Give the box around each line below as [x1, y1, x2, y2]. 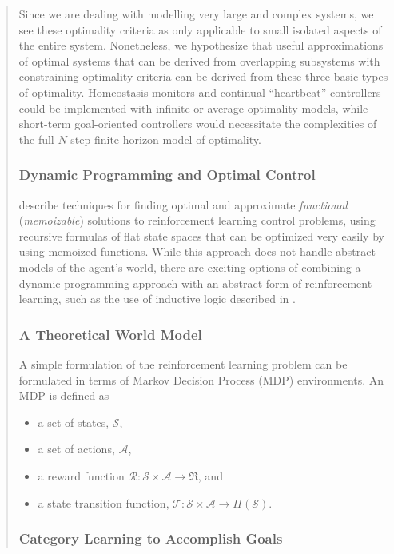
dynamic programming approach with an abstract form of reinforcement [18, 274, 372, 291]
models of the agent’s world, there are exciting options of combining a [18, 258, 361, 275]
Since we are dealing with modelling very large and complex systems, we [18, 6, 374, 22]
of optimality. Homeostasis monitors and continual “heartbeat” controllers [18, 83, 381, 100]
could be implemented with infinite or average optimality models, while [18, 99, 368, 116]
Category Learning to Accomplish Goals [18, 528, 283, 548]
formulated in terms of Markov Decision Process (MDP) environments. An [18, 371, 384, 388]
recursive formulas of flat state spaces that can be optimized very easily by [18, 227, 384, 244]
